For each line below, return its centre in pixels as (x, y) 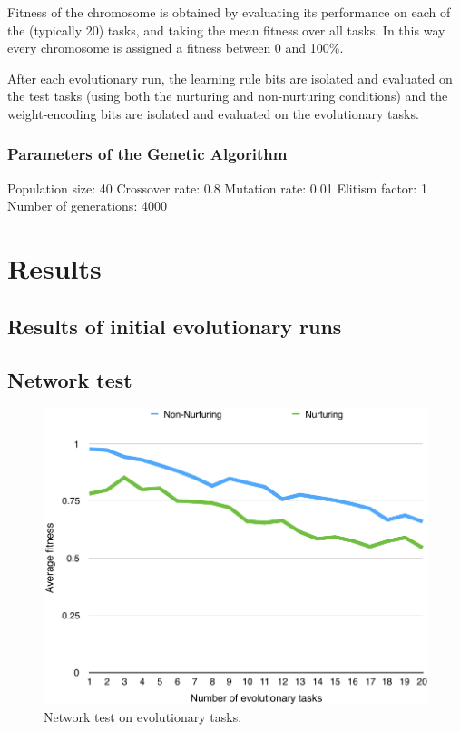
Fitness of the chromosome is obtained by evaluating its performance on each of (229, 12)
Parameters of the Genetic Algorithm (147, 154)
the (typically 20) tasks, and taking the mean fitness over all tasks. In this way (226, 30)
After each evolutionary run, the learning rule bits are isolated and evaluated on (230, 78)
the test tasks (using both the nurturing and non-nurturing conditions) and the (228, 96)
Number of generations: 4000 (87, 206)
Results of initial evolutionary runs (175, 326)
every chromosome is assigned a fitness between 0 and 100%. (176, 48)
